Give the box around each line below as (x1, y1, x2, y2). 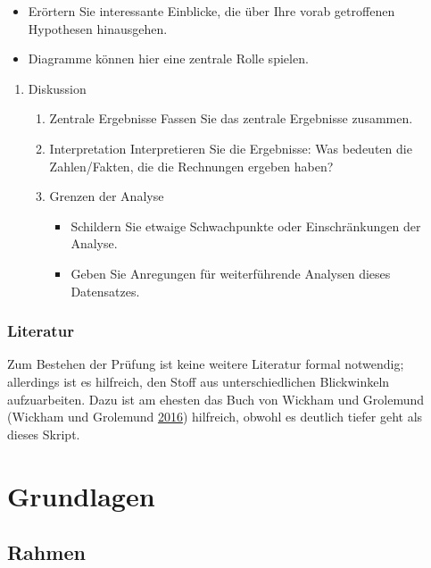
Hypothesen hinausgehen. (28, 19, 168, 38)
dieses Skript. (7, 424, 80, 443)
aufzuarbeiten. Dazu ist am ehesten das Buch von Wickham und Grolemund (7, 389, 425, 408)
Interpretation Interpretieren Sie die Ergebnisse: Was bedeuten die (49, 138, 412, 157)
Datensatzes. (70, 281, 140, 300)
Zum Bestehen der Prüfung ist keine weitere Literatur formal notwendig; (7, 355, 404, 373)
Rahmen (7, 539, 86, 566)
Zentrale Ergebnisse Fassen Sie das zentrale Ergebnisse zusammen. (49, 109, 413, 128)
